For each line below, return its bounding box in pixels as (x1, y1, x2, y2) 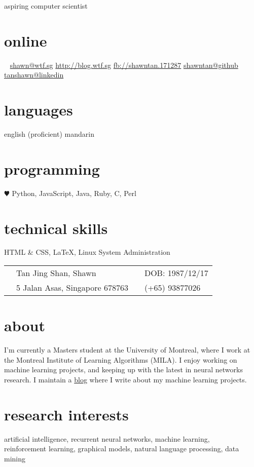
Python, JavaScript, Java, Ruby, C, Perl (12, 187, 136, 198)
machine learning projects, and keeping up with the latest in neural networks (4, 364, 243, 375)
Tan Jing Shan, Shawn (16, 267, 96, 279)
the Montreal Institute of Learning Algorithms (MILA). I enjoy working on (4, 354, 237, 365)
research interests (4, 404, 129, 424)
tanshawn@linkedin (4, 69, 64, 80)
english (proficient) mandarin (4, 129, 94, 139)
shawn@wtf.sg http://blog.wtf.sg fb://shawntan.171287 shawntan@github (10, 59, 238, 70)
